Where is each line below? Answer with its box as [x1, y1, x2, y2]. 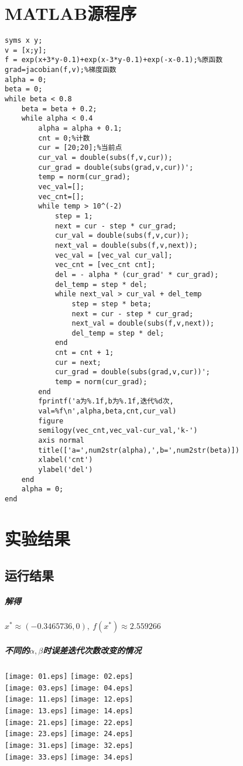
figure [38, 416, 64, 425]
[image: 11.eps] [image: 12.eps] [5, 695, 134, 704]
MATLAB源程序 [5, 1, 137, 25]
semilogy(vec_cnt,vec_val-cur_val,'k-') [38, 426, 198, 435]
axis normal [38, 436, 85, 445]
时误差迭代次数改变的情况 [43, 644, 142, 656]
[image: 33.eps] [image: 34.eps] [5, 753, 134, 761]
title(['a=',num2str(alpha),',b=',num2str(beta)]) [38, 446, 239, 454]
